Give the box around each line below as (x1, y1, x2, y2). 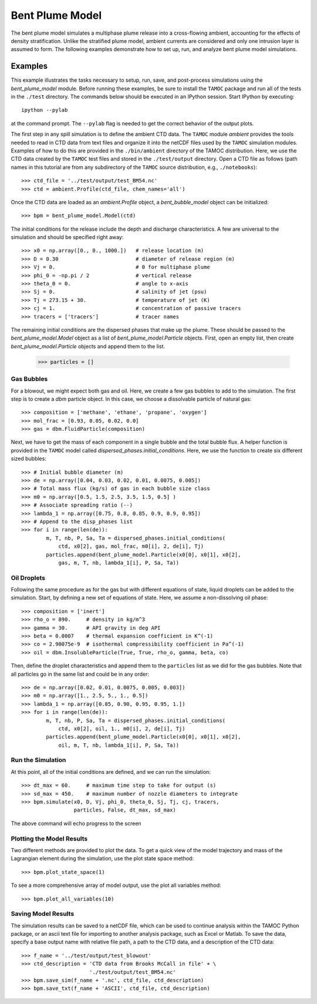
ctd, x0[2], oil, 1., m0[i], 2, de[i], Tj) (58, 725, 186, 732)
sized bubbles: (11, 455, 46, 462)
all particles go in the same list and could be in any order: (11, 670, 149, 677)
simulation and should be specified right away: (11, 234, 124, 241)
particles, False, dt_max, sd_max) (73, 807, 176, 813)
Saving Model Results (11, 910, 75, 918)
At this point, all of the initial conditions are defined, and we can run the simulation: (11, 768, 211, 775)
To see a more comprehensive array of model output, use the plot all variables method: (11, 882, 221, 889)
